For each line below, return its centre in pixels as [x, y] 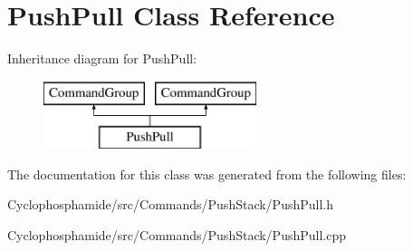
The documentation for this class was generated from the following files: [207, 174]
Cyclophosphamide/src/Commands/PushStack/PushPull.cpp [177, 235]
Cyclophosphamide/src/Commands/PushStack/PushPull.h [171, 204]
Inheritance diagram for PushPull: [102, 58]
